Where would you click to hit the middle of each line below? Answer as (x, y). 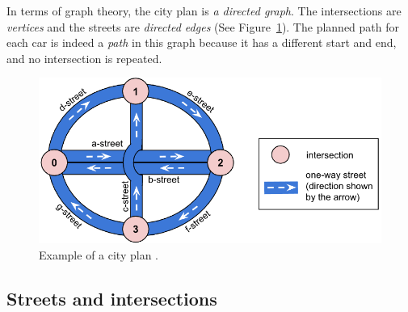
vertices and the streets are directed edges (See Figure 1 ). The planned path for (203, 26)
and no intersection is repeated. (84, 58)
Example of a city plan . (99, 254)
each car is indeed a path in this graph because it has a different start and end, (202, 42)
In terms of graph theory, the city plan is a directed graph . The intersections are (204, 11)
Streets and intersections (112, 298)
